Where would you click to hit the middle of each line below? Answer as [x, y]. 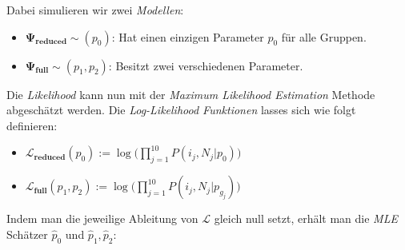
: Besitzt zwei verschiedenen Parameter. [206, 65]
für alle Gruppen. [324, 36]
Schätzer [27, 234]
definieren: [32, 125]
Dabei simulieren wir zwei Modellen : [95, 10]
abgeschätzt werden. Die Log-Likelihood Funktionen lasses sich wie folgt [181, 110]
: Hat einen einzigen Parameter [188, 36]
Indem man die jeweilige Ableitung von [102, 218]
